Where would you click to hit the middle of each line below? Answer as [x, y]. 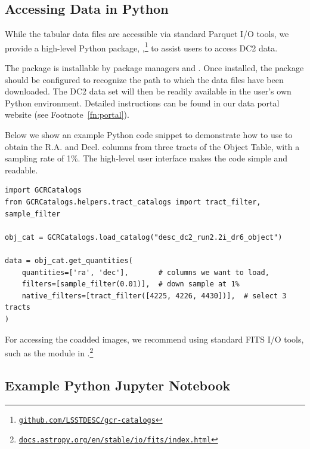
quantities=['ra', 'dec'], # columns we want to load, [145, 272]
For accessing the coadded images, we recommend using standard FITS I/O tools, [154, 339]
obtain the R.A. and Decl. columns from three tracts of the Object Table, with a [152, 146]
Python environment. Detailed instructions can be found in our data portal [142, 103]
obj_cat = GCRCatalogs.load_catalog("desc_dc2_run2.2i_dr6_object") [144, 237]
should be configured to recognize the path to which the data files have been [144, 79]
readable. [21, 169]
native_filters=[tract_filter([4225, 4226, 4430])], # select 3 [154, 296]
